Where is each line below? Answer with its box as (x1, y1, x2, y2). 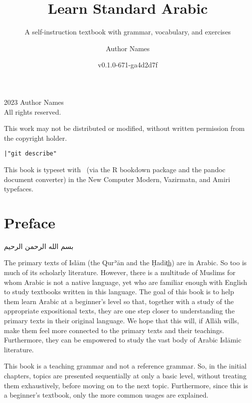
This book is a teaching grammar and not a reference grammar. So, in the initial (4, 361, 247, 371)
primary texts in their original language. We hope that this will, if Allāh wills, (4, 315, 239, 325)
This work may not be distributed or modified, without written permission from (4, 123, 245, 133)
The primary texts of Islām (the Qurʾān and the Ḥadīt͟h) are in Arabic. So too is (4, 257, 247, 268)
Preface (4, 212, 56, 232)
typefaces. (4, 184, 33, 194)
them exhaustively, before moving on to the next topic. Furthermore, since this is (4, 380, 248, 390)
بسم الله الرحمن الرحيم (4, 241, 74, 251)
